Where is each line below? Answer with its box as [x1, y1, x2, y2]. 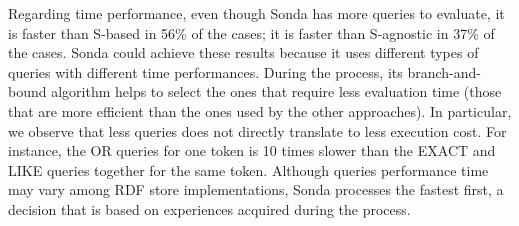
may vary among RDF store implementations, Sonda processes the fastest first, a [8, 179, 504, 200]
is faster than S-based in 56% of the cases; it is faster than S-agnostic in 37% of [8, 22, 495, 43]
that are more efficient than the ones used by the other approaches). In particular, [8, 100, 512, 121]
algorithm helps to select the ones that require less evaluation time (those [51, 81, 502, 102]
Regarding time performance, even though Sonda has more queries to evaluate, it [8, 3, 505, 23]
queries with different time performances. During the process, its [8, 61, 403, 82]
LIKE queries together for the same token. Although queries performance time [8, 159, 489, 180]
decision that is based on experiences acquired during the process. [8, 198, 411, 219]
